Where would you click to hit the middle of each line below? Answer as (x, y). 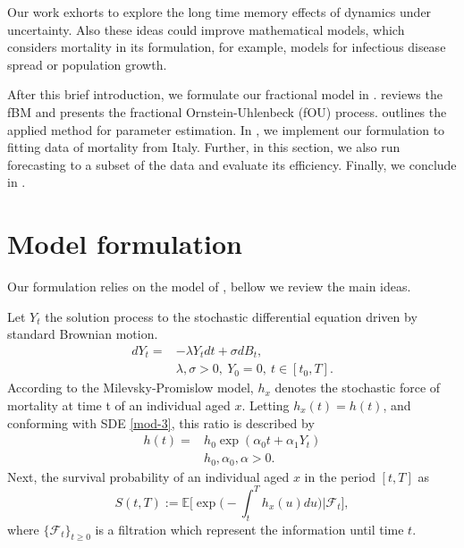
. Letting (266, 405)
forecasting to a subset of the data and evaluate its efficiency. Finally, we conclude (232, 164)
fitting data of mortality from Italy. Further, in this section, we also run (204, 147)
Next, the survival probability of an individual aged (148, 476)
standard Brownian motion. (83, 334)
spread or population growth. (87, 64)
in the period (340, 476)
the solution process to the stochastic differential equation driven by (231, 316)
